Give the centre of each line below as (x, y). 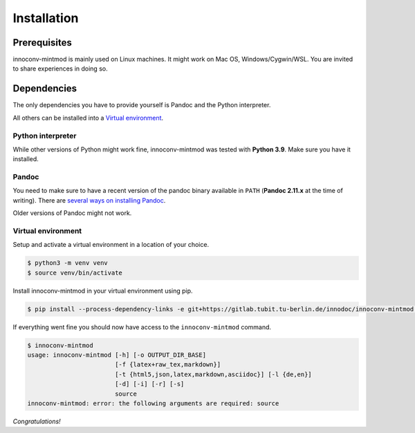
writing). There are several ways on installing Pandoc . (89, 200)
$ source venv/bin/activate (75, 273)
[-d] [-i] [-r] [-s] (149, 384)
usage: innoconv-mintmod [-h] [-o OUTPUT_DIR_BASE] (117, 355)
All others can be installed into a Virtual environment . (88, 118)
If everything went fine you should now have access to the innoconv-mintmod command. (142, 327)
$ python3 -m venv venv (68, 263)
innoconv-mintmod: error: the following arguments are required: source (153, 404)
